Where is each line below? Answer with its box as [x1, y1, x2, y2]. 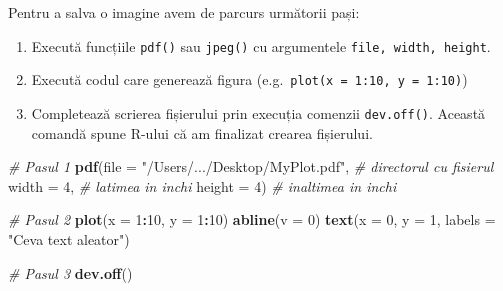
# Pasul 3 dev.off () [8, 262, 133, 283]
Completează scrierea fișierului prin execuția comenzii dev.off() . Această [31, 102, 486, 123]
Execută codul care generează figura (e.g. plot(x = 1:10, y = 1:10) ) [31, 69, 468, 90]
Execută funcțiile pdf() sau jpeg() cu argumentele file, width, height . [31, 35, 491, 56]
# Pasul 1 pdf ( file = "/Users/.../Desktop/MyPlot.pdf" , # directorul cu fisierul [8, 156, 494, 177]
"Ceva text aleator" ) [8, 228, 130, 249]
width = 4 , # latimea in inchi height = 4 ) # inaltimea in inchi [8, 175, 397, 196]
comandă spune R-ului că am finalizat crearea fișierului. [31, 122, 373, 143]
